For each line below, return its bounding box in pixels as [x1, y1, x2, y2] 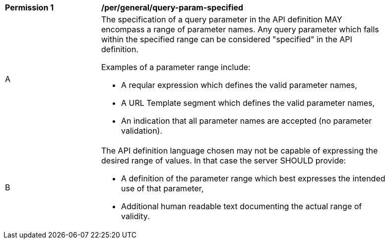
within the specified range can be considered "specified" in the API [101, 34, 352, 44]
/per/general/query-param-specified [101, 2, 244, 12]
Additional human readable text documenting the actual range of [121, 201, 362, 211]
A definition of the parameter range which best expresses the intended [121, 173, 386, 183]
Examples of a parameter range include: [101, 62, 251, 72]
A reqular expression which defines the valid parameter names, [121, 80, 357, 90]
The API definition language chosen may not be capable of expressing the [101, 146, 378, 156]
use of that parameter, [121, 183, 204, 193]
